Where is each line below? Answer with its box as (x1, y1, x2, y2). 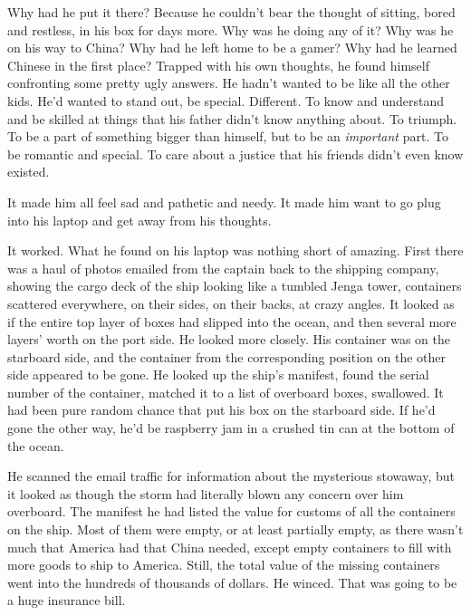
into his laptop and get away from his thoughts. (7, 210, 272, 229)
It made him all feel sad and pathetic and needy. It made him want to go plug (7, 192, 441, 211)
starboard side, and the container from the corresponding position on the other (7, 347, 447, 366)
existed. (7, 162, 50, 181)
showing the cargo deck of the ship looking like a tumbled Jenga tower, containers (7, 276, 462, 295)
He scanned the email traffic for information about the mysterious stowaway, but (7, 466, 455, 485)
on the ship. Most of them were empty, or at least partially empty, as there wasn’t (7, 520, 464, 539)
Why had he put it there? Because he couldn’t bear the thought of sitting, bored (7, 3, 456, 21)
